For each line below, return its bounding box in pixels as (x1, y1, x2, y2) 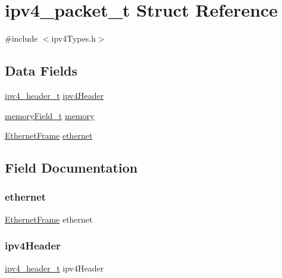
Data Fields (5, 61, 78, 80)
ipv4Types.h (51, 32, 96, 45)
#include (5, 32, 38, 45)
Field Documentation (5, 158, 138, 177)
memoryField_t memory (5, 109, 95, 121)
